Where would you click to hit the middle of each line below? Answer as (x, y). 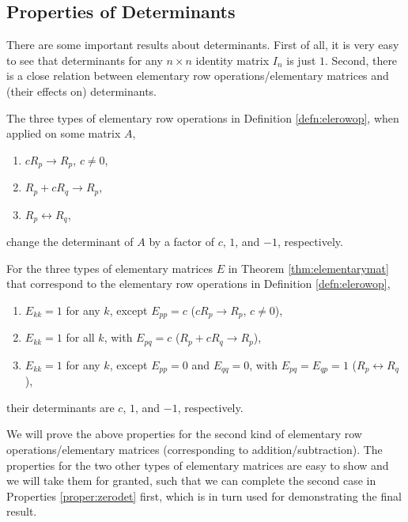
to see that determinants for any (85, 60)
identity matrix (232, 60)
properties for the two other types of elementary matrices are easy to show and (198, 465)
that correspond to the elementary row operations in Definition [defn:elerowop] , (198, 284)
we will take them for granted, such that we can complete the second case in (191, 480)
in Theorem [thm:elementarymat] (308, 268)
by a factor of (181, 242)
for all (80, 337)
